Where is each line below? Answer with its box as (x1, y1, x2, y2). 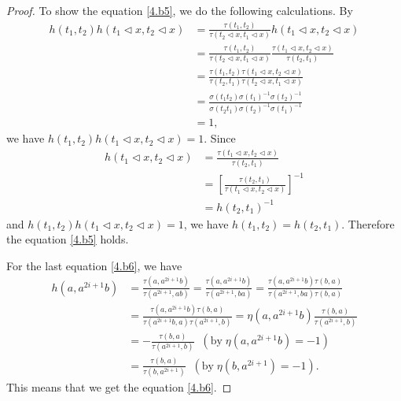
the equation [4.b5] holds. (6, 231, 129, 247)
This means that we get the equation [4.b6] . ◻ (6, 379, 232, 395)
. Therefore (341, 215, 395, 232)
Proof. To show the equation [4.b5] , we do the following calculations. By (6, 2, 353, 18)
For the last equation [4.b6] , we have (6, 257, 182, 273)
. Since (204, 130, 236, 147)
